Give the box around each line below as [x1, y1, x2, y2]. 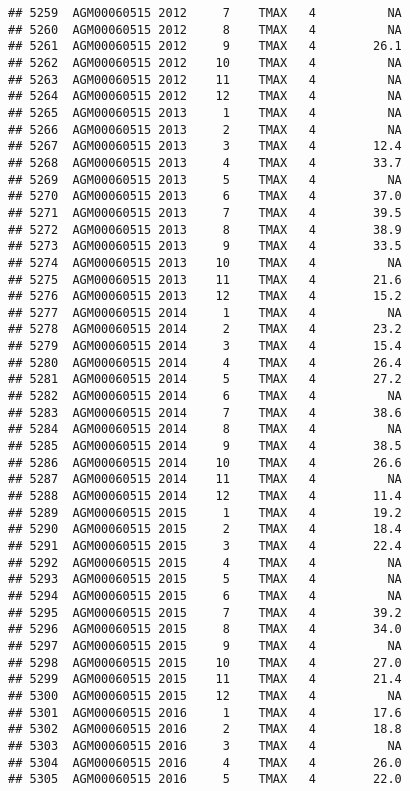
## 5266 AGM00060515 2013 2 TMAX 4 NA [8, 122, 402, 137]
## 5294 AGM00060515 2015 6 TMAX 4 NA [8, 588, 402, 603]
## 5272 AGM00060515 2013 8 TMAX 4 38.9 [8, 222, 402, 237]
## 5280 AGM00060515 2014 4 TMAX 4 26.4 [8, 355, 402, 370]
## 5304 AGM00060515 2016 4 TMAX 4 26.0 [8, 755, 402, 770]
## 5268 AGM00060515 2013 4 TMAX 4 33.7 [8, 155, 402, 170]
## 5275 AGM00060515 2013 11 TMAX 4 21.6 [8, 272, 402, 287]
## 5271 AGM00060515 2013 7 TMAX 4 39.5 [8, 205, 402, 220]
